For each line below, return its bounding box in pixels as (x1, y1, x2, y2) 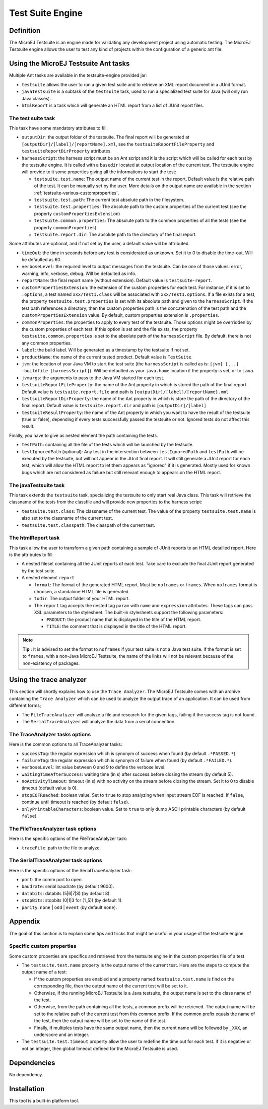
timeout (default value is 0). (21, 785, 78, 791)
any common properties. (21, 340, 72, 346)
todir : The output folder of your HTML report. (34, 596, 130, 602)
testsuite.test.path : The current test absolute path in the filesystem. (34, 197, 185, 203)
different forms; (9, 702, 42, 708)
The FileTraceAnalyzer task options (9, 825, 97, 832)
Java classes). (21, 95, 51, 101)
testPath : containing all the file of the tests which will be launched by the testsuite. (21, 442, 194, 448)
